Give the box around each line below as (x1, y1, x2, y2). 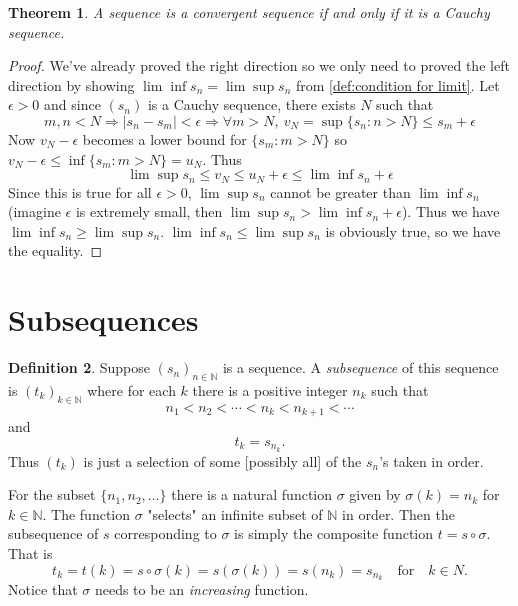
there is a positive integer (192, 379, 348, 400)
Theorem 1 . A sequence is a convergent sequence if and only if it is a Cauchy (8, 2, 490, 22)
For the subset (8, 484, 96, 505)
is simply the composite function (234, 523, 434, 544)
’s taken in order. (379, 450, 484, 471)
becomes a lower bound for (82, 128, 247, 149)
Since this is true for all (8, 181, 152, 202)
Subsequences (8, 299, 199, 340)
